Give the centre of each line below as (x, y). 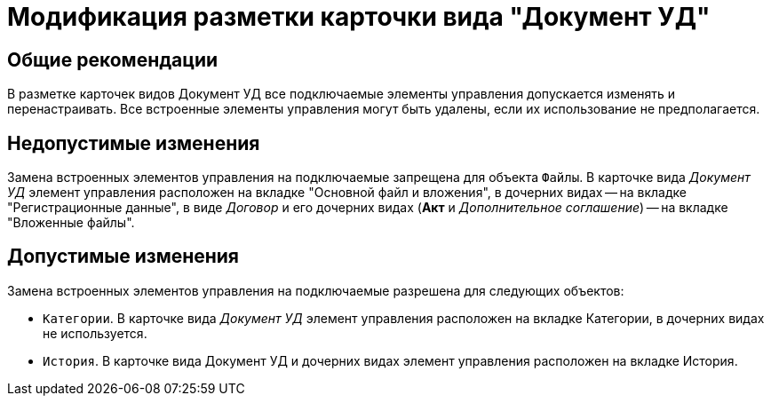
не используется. (95, 333)
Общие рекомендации (113, 59)
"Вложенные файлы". (71, 223)
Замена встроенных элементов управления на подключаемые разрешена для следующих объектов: (316, 290)
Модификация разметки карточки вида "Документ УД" (359, 17)
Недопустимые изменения (134, 143)
